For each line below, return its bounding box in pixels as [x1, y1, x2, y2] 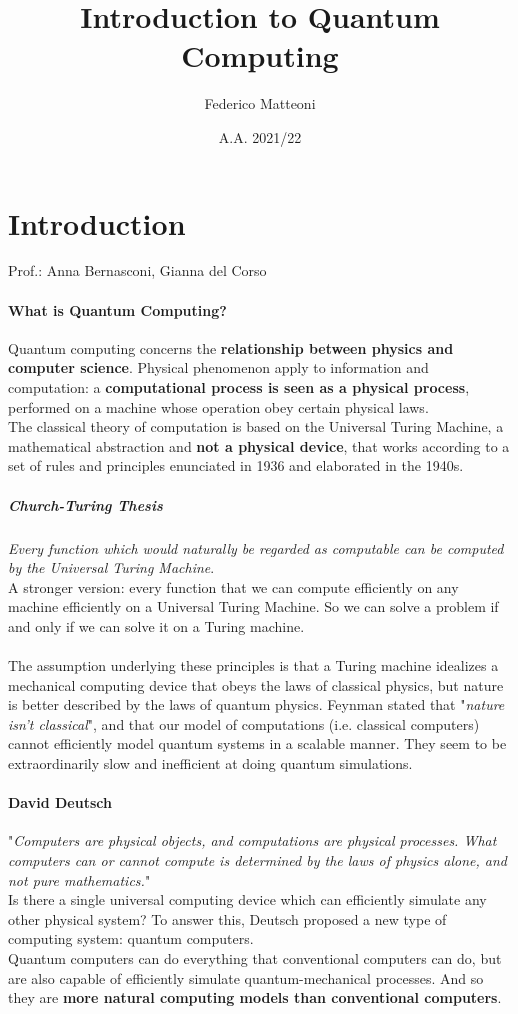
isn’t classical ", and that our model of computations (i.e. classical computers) [8, 713, 480, 734]
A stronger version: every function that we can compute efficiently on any [8, 576, 459, 597]
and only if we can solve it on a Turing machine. [8, 615, 305, 636]
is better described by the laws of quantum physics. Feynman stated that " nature [8, 694, 505, 715]
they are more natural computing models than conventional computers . [8, 987, 502, 1008]
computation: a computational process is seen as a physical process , [8, 377, 470, 398]
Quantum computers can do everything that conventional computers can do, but [8, 948, 502, 969]
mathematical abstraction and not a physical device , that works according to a [8, 435, 510, 456]
